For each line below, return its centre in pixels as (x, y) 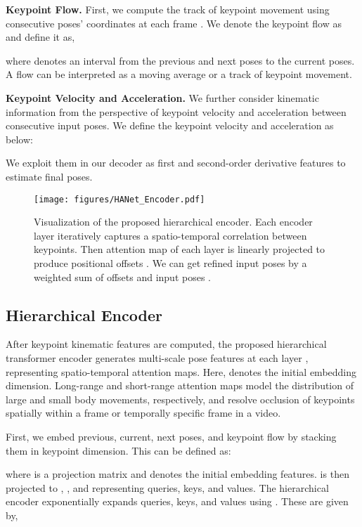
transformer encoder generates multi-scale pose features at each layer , (157, 357)
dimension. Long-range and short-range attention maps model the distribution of (180, 385)
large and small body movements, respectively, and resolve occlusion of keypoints (180, 399)
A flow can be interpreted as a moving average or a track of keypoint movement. (179, 74)
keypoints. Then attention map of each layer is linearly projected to (180, 249)
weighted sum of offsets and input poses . (122, 276)
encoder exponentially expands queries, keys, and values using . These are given (177, 501)
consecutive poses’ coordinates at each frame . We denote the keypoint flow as (174, 23)
